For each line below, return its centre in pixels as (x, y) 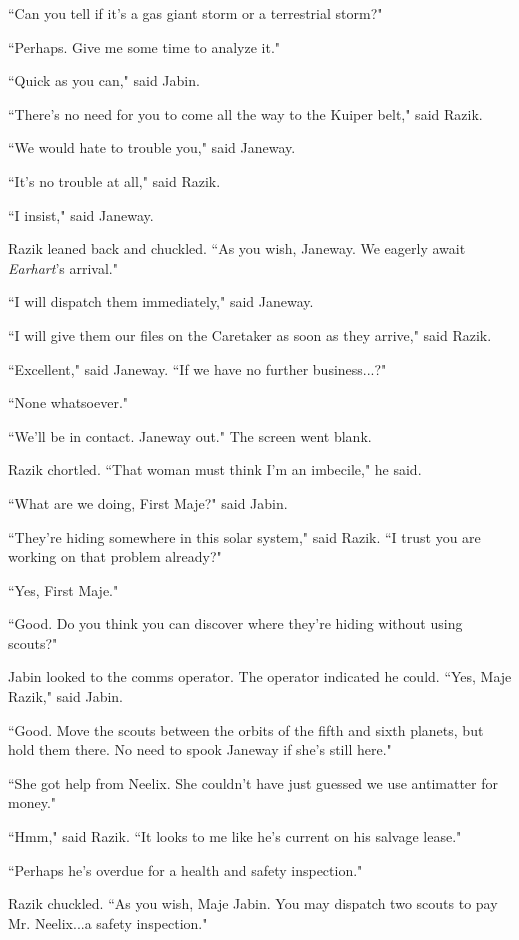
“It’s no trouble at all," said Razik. (114, 180)
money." (32, 802)
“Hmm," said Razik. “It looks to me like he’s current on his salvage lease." (235, 836)
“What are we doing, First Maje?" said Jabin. (148, 502)
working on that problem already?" (115, 556)
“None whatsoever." (68, 402)
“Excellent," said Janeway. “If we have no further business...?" (197, 368)
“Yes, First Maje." (63, 589)
